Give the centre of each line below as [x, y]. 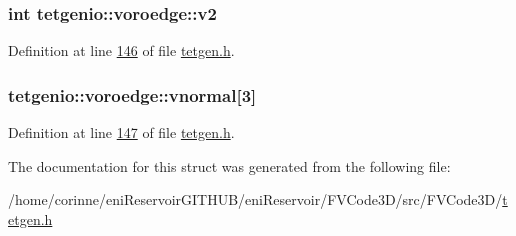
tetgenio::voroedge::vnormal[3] [132, 94]
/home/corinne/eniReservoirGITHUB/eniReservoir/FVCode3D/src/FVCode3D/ [255, 199]
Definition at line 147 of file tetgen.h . [121, 132]
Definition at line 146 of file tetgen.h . [121, 50]
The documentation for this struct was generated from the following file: [229, 165]
